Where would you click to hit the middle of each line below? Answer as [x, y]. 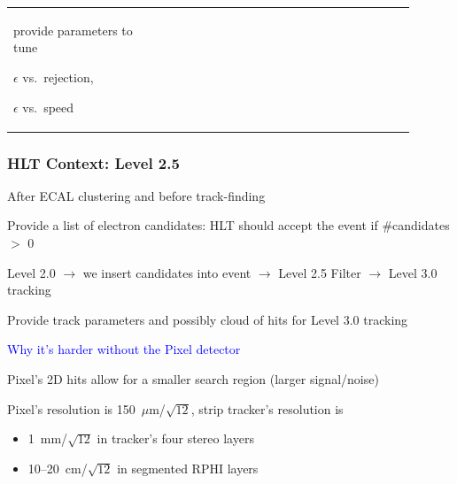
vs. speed [48, 107]
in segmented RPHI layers [188, 468]
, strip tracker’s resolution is [267, 408]
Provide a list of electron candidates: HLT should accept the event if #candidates [228, 225]
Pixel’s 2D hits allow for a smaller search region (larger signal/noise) [193, 379]
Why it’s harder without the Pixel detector [124, 349]
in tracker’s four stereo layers [175, 438]
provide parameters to [73, 30]
